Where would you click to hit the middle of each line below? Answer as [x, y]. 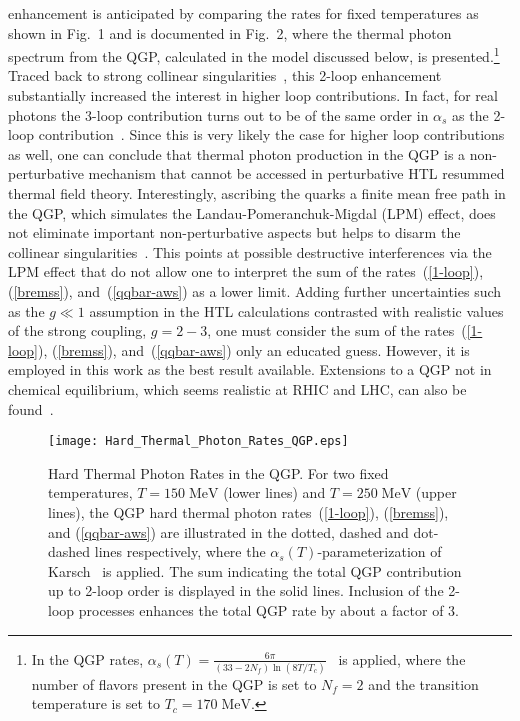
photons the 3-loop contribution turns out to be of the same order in [218, 114]
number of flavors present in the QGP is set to [174, 683]
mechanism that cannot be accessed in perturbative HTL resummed [296, 173]
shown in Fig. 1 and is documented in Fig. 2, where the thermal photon [230, 32]
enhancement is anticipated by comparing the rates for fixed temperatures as [243, 13]
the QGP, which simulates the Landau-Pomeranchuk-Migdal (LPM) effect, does [252, 212]
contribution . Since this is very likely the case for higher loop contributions [271, 134]
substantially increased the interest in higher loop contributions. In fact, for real [253, 95]
